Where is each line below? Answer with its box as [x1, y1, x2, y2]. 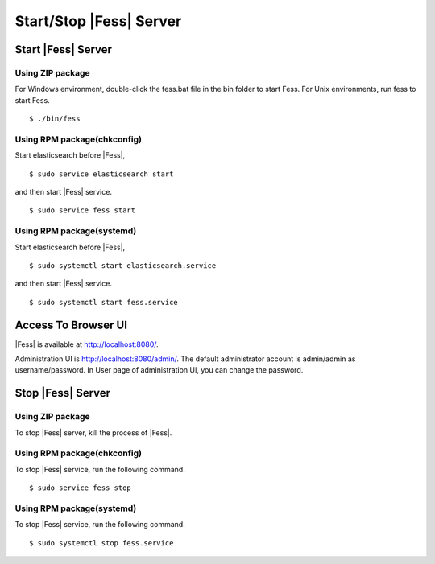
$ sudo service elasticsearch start [29, 169, 174, 179]
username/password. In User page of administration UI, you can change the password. [14, 365, 304, 375]
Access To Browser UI [14, 318, 128, 331]
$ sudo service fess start [29, 206, 136, 215]
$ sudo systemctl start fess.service [29, 298, 179, 307]
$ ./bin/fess [29, 114, 81, 124]
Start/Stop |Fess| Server [14, 12, 182, 30]
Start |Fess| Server [14, 43, 113, 56]
